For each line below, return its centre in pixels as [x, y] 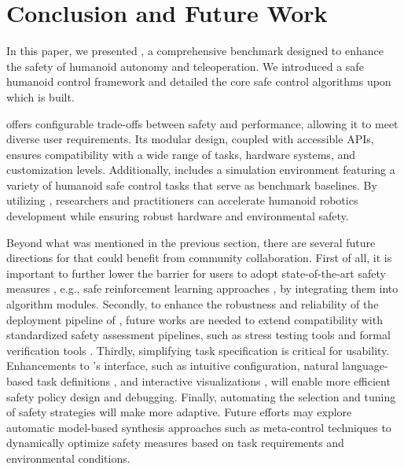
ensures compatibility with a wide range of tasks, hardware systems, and [181, 154]
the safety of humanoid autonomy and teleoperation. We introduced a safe [185, 66]
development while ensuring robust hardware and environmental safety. [178, 216]
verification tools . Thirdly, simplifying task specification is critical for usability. [198, 350]
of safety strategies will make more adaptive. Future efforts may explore [179, 412]
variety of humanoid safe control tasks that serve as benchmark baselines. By [192, 185]
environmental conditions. [68, 458]
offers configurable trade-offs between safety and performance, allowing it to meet [202, 123]
